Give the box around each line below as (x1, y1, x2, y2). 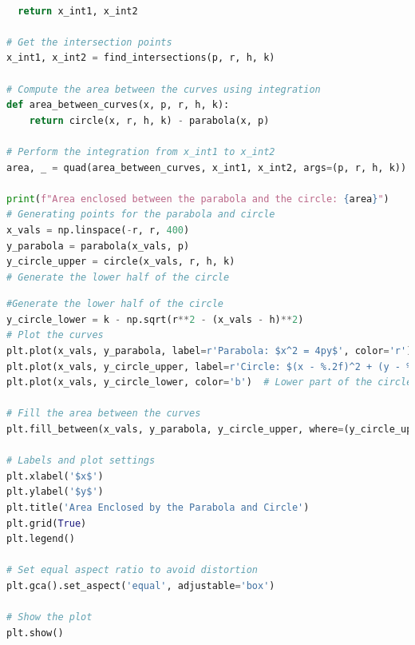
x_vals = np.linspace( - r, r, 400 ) (6, 224, 190, 236)
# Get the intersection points (6, 36, 172, 48)
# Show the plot (6, 611, 93, 623)
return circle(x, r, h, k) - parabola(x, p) (29, 114, 270, 126)
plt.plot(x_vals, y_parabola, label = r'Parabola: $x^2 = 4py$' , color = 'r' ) (6, 345, 413, 357)
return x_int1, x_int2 (18, 5, 138, 17)
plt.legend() (6, 533, 75, 545)
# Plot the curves (6, 329, 104, 341)
